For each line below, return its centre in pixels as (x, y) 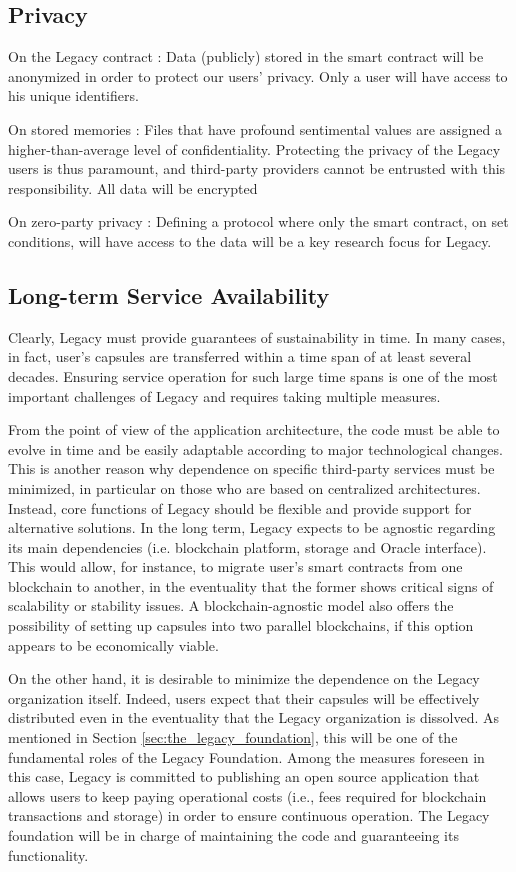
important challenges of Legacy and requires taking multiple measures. (224, 395)
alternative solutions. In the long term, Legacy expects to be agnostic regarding (252, 527)
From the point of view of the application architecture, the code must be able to (254, 429)
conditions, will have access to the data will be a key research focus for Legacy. (250, 240)
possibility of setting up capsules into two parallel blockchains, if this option (241, 625)
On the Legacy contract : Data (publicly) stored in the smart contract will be (246, 56)
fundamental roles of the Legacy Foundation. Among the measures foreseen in (246, 756)
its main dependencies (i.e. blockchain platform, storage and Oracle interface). (247, 546)
